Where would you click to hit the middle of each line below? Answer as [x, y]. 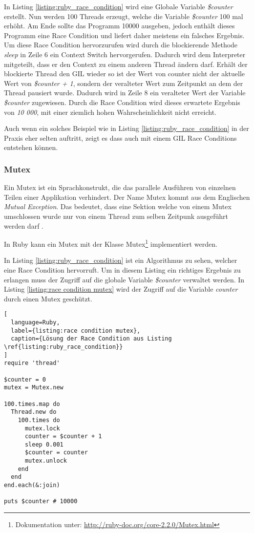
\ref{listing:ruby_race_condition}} [63, 347]
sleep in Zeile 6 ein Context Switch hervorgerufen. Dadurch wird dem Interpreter [125, 54]
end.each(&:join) [32, 485]
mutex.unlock [46, 461]
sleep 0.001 [44, 444]
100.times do [39, 420]
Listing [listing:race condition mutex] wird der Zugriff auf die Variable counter [121, 289]
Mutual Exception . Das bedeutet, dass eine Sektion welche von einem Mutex [118, 206]
